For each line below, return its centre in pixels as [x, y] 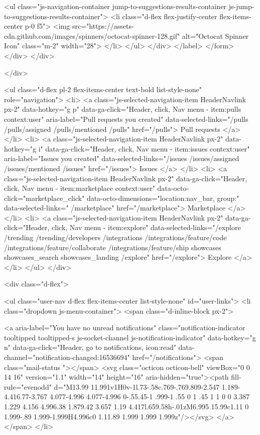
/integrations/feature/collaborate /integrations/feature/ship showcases [113, 247]
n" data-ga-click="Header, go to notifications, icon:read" [90, 347]
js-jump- [241, 6]
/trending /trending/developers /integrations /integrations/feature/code [115, 237]
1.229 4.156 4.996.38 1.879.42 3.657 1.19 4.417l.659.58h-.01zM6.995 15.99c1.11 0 [126, 406]
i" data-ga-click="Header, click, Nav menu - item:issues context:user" [144, 148]
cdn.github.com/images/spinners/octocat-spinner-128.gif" [92, 35]
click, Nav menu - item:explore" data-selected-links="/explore [146, 227]
